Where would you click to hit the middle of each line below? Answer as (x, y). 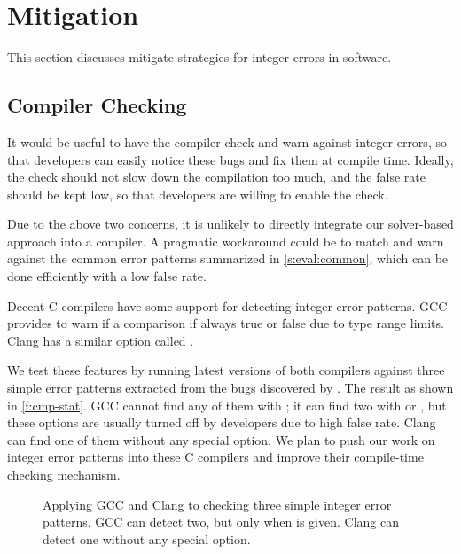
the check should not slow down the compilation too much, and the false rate (216, 177)
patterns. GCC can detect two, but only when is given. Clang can (221, 522)
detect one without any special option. (147, 538)
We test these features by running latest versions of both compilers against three (226, 370)
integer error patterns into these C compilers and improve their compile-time (215, 457)
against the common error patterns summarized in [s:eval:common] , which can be (228, 258)
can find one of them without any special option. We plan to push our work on (221, 439)
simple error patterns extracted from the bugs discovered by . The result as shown (230, 388)
